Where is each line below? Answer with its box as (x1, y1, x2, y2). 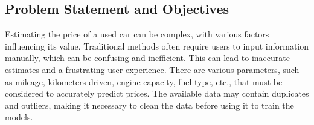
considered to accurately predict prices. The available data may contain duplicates (5, 87, 309, 100)
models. (5, 111, 33, 123)
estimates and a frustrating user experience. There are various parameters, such (5, 63, 300, 75)
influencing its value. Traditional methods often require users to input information (5, 39, 309, 52)
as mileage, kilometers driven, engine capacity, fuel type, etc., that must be (5, 75, 283, 88)
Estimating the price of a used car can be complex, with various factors (5, 28, 269, 40)
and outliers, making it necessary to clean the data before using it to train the (5, 98, 294, 111)
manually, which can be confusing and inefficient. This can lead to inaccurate (5, 51, 290, 64)
